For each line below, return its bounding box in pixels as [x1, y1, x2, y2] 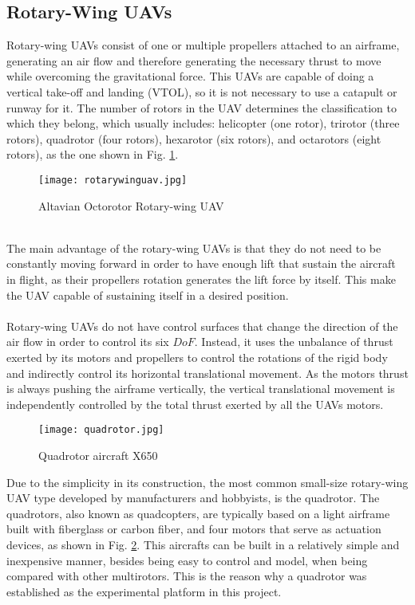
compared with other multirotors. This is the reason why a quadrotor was [6, 568, 367, 584]
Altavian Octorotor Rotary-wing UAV [38, 197, 224, 214]
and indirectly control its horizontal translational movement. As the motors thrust [6, 364, 409, 381]
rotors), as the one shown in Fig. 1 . [6, 146, 179, 163]
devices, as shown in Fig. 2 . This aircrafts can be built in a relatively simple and [6, 536, 400, 552]
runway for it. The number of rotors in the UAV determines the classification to [6, 99, 397, 116]
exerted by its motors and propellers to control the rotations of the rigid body [6, 348, 388, 365]
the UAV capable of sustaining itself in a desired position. [6, 286, 289, 303]
